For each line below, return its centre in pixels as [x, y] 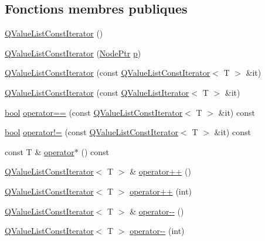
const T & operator [40, 151]
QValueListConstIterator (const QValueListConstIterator [108, 73]
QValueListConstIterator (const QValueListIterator [97, 92]
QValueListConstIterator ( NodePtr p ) [73, 53]
